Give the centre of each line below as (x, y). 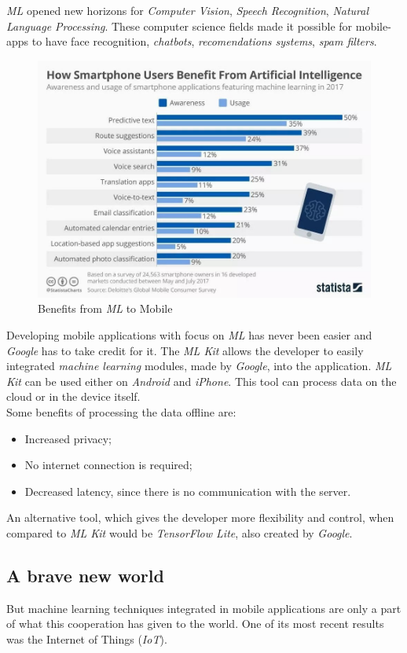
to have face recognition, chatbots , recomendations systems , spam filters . (204, 41)
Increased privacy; (68, 438)
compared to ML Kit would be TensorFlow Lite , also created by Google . (180, 533)
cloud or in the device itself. (73, 396)
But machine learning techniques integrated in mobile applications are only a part (204, 608)
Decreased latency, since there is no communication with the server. (188, 491)
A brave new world (85, 575)
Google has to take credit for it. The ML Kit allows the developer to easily (185, 350)
